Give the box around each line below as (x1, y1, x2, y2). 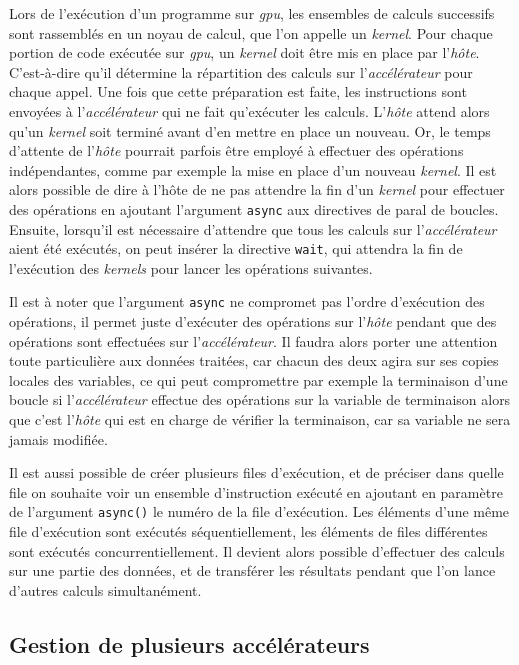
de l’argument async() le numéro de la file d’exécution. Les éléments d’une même (9, 501, 510, 522)
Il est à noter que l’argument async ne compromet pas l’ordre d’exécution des (9, 291, 485, 312)
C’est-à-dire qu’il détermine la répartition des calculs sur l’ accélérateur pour (9, 61, 473, 82)
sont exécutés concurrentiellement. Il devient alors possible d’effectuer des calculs (9, 540, 505, 561)
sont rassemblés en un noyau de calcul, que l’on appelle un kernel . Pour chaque (9, 22, 493, 43)
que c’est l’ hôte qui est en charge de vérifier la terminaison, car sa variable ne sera (9, 409, 511, 430)
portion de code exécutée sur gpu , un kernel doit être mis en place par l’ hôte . (9, 42, 480, 63)
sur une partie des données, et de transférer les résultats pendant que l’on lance (9, 560, 496, 581)
